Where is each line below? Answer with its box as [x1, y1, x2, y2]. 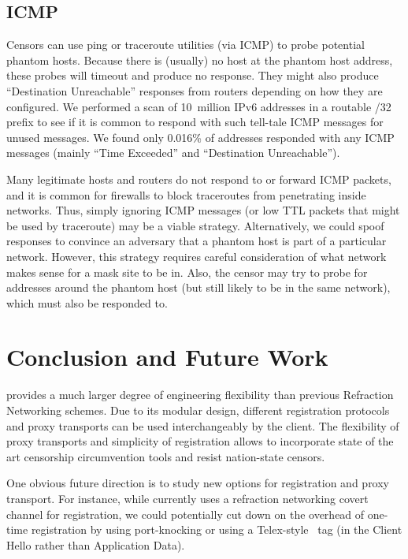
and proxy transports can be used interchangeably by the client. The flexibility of [6, 417, 399, 434]
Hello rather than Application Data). [6, 536, 185, 553]
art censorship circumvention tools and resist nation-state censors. [6, 448, 325, 464]
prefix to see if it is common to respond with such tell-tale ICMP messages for [6, 114, 384, 130]
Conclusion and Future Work [6, 341, 328, 373]
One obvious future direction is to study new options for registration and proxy [6, 475, 390, 491]
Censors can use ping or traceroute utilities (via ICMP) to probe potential [6, 36, 365, 53]
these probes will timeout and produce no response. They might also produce [6, 67, 379, 84]
